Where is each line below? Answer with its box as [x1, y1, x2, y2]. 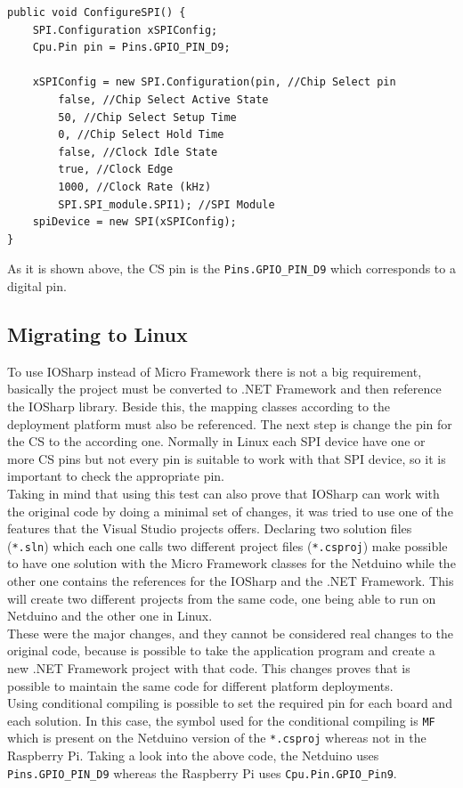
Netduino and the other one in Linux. [7, 606, 213, 625]
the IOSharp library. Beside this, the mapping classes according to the [7, 396, 391, 415]
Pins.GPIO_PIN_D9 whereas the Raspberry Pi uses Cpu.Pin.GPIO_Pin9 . [7, 763, 397, 782]
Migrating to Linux [7, 320, 188, 347]
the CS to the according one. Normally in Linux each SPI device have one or [7, 432, 426, 451]
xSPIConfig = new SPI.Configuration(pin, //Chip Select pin [32, 76, 396, 89]
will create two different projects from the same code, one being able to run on [7, 589, 436, 607]
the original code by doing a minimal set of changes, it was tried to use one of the [7, 501, 453, 520]
